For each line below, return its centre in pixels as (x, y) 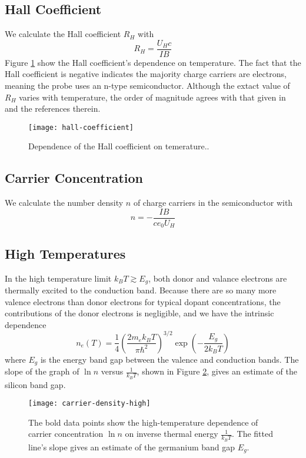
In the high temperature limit (58, 278)
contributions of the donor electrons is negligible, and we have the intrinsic (139, 313)
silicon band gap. (35, 384)
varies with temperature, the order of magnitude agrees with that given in (152, 97)
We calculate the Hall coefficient (63, 34)
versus (112, 371)
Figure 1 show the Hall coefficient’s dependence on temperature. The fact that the (153, 62)
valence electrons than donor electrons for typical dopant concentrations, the (143, 301)
